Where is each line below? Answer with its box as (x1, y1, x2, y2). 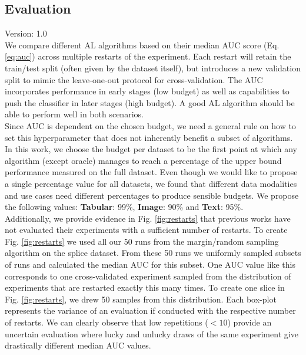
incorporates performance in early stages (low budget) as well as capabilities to (5, 85, 290, 97)
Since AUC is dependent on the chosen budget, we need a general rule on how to (5, 119, 296, 132)
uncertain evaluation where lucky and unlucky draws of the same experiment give (5, 327, 298, 340)
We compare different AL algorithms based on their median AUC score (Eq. (5, 38, 280, 51)
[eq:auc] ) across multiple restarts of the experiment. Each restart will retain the (5, 50, 291, 63)
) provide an (227, 316, 272, 328)
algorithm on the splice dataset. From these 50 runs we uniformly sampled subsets (5, 246, 301, 259)
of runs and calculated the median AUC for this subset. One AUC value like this (5, 258, 295, 271)
